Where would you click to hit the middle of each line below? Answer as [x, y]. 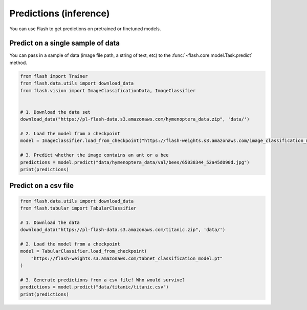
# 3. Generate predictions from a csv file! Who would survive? [103, 280]
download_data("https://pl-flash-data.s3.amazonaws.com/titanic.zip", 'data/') [123, 230]
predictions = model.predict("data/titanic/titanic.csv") [94, 287]
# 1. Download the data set [55, 112]
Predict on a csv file [42, 186]
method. [18, 63]
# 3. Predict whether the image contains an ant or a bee [94, 155]
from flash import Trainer [54, 76]
